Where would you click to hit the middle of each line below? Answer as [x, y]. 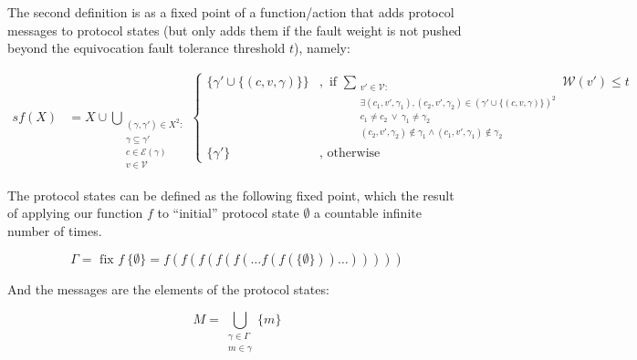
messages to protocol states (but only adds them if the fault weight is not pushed [235, 30]
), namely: [322, 48]
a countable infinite [368, 213]
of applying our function [75, 213]
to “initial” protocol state [228, 213]
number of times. [55, 230]
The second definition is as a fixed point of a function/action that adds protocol [231, 12]
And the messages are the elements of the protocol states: [168, 289]
